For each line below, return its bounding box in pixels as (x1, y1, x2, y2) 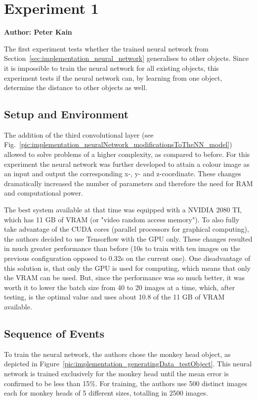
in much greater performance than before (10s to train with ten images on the (4, 243, 240, 253)
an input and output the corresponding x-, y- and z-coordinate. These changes (4, 168, 241, 179)
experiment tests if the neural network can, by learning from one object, (4, 72, 222, 83)
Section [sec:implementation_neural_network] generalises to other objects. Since (4, 53, 249, 63)
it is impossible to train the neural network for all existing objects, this (4, 62, 219, 73)
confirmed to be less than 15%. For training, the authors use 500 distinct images (4, 378, 247, 388)
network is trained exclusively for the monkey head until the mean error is (4, 368, 229, 378)
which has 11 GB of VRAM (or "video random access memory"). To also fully (4, 214, 240, 224)
